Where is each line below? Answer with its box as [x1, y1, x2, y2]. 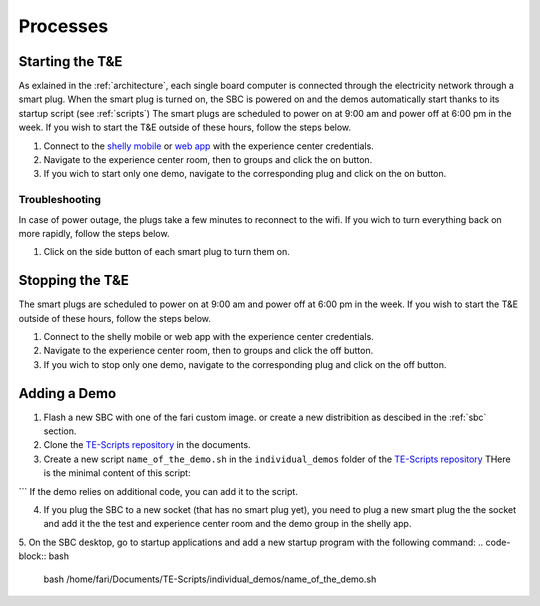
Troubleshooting [18, 193, 102, 207]
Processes [18, 15, 109, 37]
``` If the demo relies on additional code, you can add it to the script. [18, 485, 299, 497]
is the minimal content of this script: [43, 467, 191, 479]
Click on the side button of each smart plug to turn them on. [43, 246, 290, 258]
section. [43, 425, 77, 437]
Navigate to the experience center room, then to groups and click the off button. [43, 345, 374, 357]
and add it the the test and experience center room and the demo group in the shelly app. [43, 518, 412, 530]
